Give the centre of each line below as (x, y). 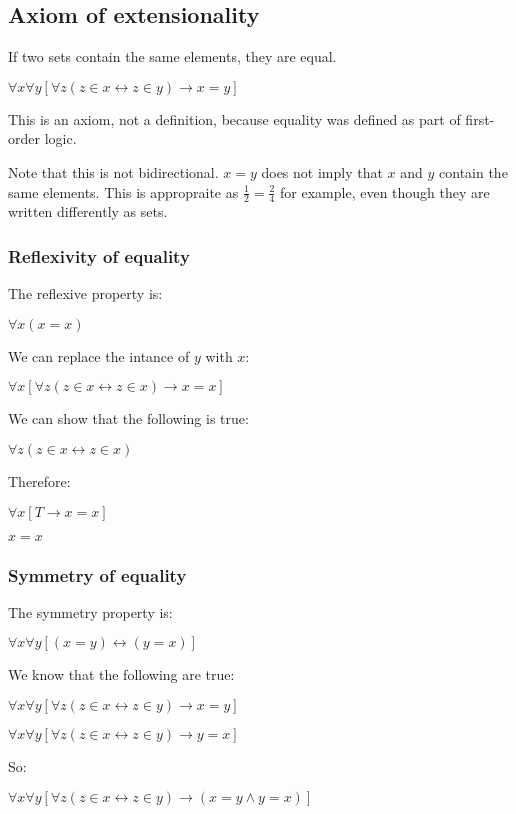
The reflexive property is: (85, 293)
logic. (60, 138)
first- (480, 118)
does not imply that (322, 171)
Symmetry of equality (97, 574)
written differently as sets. (88, 211)
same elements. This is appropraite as (123, 191)
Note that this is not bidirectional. (113, 171)
